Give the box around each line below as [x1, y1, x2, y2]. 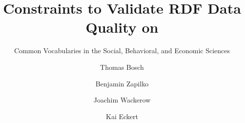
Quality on [85, 17, 159, 37]
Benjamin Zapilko [95, 78, 149, 88]
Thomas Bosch [100, 61, 144, 72]
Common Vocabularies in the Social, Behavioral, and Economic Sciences [14, 45, 230, 56]
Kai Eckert [106, 111, 138, 121]
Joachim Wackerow [93, 95, 151, 105]
